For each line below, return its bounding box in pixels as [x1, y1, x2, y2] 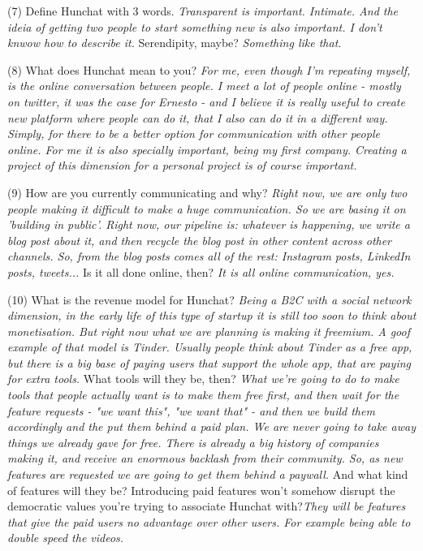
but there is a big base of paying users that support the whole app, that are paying [7, 354, 412, 371]
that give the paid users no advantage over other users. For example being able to [7, 513, 411, 530]
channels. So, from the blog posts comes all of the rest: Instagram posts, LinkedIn [7, 248, 411, 265]
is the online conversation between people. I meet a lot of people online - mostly [7, 77, 401, 94]
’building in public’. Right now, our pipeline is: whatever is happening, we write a [7, 216, 410, 233]
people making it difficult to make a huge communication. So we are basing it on [7, 200, 406, 217]
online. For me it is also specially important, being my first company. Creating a [7, 140, 407, 157]
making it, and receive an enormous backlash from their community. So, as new [7, 450, 403, 467]
